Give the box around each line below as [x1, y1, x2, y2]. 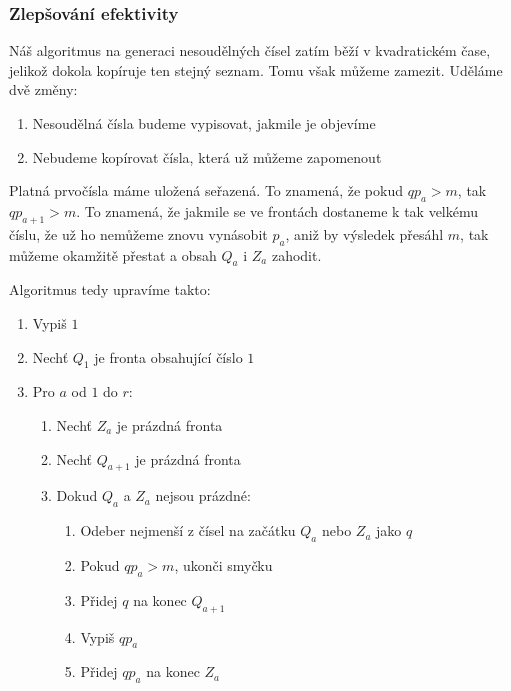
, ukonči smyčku [174, 554, 273, 575]
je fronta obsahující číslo [94, 346, 243, 367]
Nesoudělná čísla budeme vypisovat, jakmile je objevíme [32, 113, 376, 133]
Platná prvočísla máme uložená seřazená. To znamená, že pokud [9, 180, 403, 201]
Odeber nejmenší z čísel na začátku [80, 520, 296, 541]
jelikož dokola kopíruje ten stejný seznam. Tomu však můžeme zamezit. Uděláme [9, 59, 503, 80]
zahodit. [271, 244, 322, 265]
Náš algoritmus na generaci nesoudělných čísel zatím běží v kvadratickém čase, [9, 40, 491, 61]
